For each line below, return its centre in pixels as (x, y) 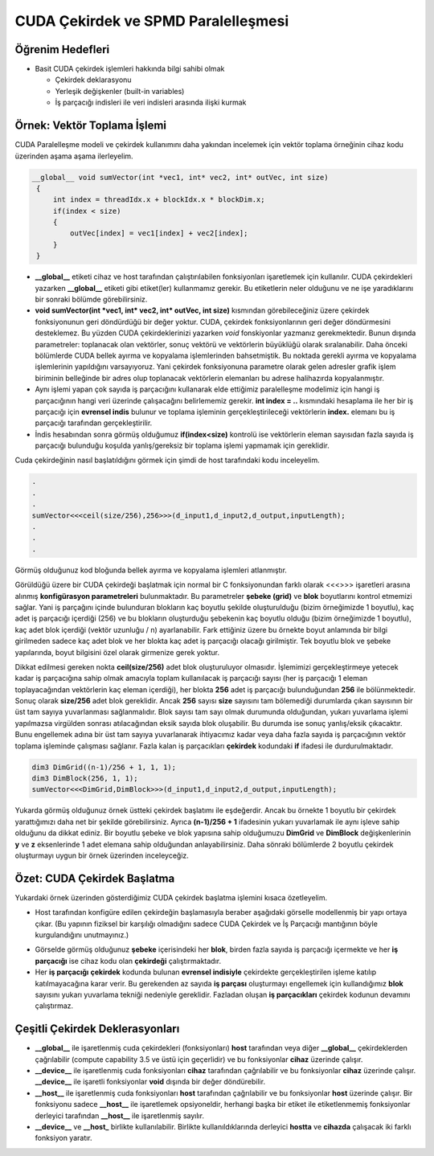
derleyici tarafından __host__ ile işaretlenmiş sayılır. (120, 1115)
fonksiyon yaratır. (63, 1138)
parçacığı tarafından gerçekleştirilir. (94, 423)
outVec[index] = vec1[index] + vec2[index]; (159, 234)
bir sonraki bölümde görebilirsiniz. (91, 299)
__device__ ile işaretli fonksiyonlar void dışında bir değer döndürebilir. (150, 1082)
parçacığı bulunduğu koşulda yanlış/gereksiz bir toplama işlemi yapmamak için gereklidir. (182, 445)
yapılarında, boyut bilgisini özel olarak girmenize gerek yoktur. (117, 652)
